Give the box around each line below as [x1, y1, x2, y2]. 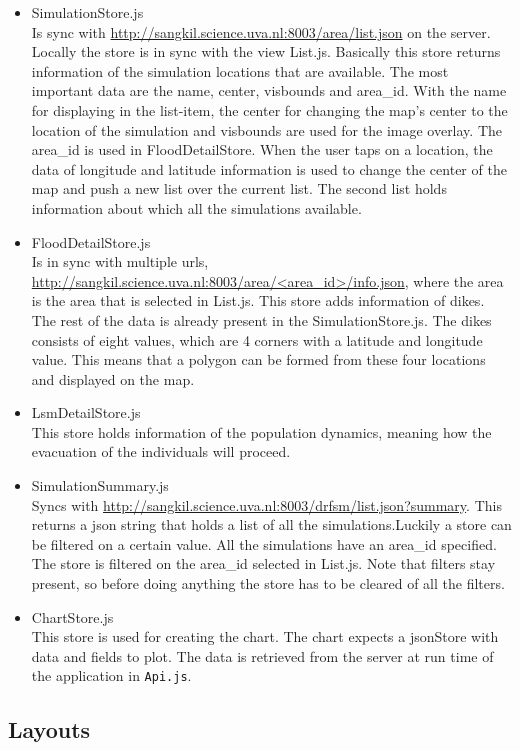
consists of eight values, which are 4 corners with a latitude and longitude [31, 329, 483, 350]
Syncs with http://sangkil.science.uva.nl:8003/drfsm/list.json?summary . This [31, 494, 502, 515]
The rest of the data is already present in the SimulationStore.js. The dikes [31, 309, 492, 330]
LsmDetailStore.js [31, 402, 141, 423]
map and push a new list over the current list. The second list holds [31, 178, 447, 199]
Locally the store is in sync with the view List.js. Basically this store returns [31, 41, 501, 62]
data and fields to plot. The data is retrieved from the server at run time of [31, 645, 494, 666]
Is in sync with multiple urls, [31, 251, 209, 272]
